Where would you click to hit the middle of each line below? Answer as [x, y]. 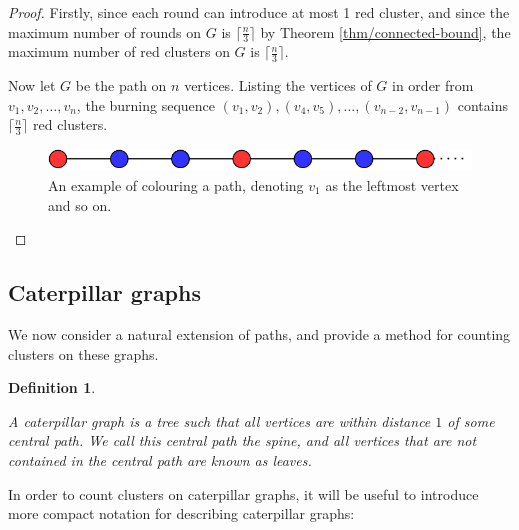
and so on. [80, 204]
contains [482, 104]
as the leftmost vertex [392, 185]
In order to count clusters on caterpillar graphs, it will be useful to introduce [243, 493]
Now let [32, 85]
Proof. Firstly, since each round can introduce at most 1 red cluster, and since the [259, 12]
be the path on [121, 85]
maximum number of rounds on [105, 31]
